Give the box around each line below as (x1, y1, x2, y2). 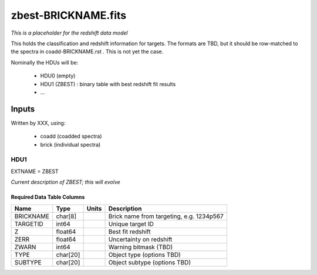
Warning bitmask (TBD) (108, 243, 173, 251)
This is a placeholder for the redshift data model (11, 29, 129, 36)
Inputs (11, 104, 35, 114)
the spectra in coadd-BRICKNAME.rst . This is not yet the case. (11, 48, 164, 55)
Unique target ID (108, 220, 154, 228)
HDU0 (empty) (40, 72, 76, 79)
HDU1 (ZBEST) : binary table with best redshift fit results (40, 80, 176, 87)
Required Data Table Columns (11, 193, 85, 201)
